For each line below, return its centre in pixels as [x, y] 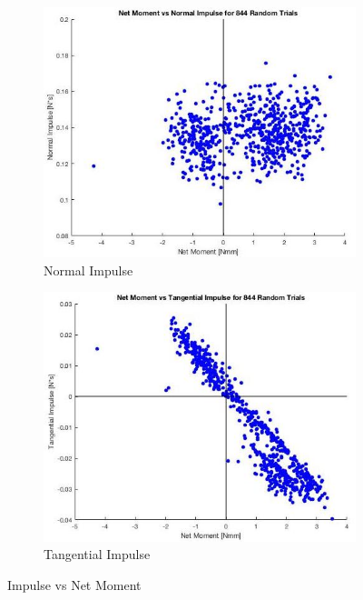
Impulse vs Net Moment [74, 584]
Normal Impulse [88, 270]
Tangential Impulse [97, 554]
